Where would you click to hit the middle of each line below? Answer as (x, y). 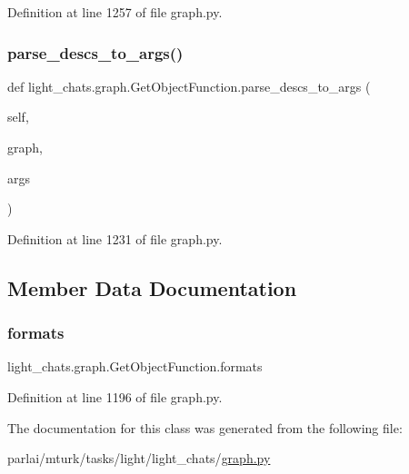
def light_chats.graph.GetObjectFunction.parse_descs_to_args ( (189, 86)
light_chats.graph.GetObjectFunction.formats (135, 366)
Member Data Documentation (152, 287)
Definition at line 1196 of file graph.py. (115, 396)
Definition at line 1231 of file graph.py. (115, 238)
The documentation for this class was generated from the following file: (205, 427)
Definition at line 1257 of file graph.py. (115, 12)
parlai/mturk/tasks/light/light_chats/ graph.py (139, 458)
